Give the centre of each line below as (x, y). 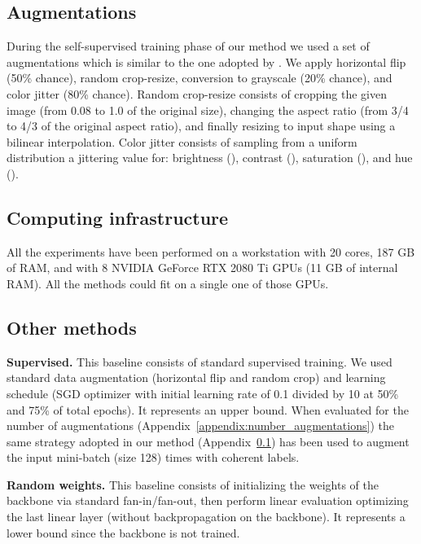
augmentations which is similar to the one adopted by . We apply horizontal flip (206, 61)
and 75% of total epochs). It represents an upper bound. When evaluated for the (208, 409)
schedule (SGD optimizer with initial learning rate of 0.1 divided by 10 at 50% (203, 393)
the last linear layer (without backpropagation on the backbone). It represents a (206, 517)
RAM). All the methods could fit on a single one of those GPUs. (168, 283)
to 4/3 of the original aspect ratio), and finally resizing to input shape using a (201, 126)
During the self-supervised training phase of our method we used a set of (188, 46)
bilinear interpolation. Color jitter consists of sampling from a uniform (182, 141)
